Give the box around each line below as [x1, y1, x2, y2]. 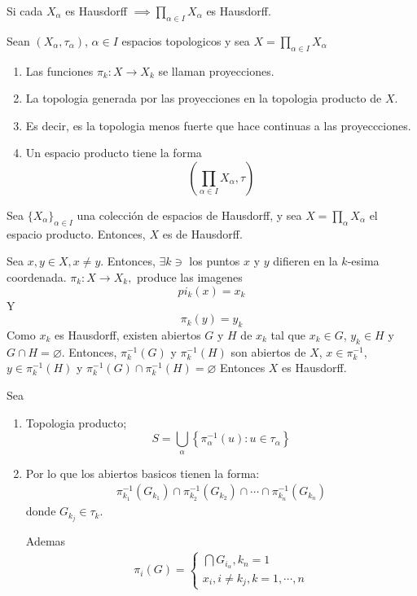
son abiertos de [230, 343, 306, 360]
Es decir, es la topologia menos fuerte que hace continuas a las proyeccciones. [25, 116, 411, 134]
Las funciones [25, 62, 94, 79]
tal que [270, 326, 305, 343]
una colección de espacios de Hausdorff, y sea [77, 206, 302, 223]
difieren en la [273, 252, 338, 270]
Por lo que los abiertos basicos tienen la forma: [25, 464, 260, 481]
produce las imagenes [137, 268, 243, 285]
